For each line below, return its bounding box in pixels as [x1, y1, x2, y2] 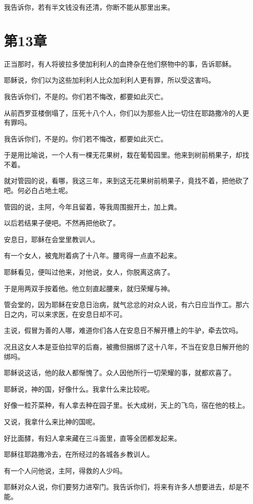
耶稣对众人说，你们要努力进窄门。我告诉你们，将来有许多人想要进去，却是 [4, 482, 242, 492]
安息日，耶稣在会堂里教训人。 [4, 234, 99, 244]
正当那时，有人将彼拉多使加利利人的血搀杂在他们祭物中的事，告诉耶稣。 [4, 58, 235, 69]
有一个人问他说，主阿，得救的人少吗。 [4, 465, 126, 475]
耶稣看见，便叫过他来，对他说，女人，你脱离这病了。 [4, 267, 174, 277]
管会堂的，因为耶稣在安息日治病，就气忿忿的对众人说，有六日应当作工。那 [4, 299, 242, 310]
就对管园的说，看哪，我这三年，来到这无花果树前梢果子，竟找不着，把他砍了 [4, 175, 249, 186]
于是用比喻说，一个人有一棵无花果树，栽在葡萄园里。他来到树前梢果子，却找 [4, 150, 249, 160]
